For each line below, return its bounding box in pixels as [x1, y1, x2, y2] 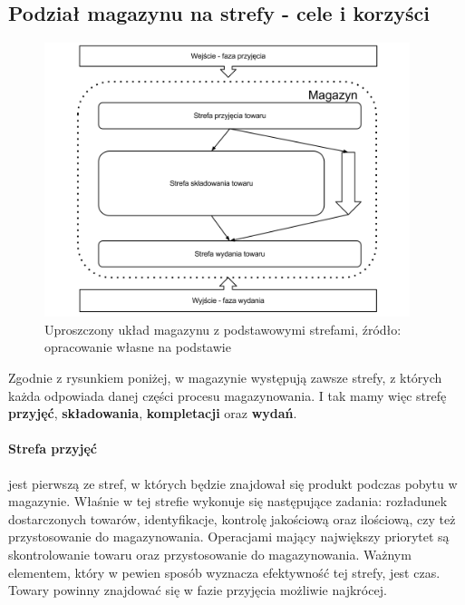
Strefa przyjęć [8, 439, 97, 458]
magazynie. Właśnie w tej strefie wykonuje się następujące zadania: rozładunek [8, 492, 448, 511]
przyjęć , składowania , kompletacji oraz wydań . [8, 404, 297, 423]
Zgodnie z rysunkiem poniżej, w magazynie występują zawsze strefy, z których [8, 368, 442, 387]
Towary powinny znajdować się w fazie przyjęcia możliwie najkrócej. [8, 581, 387, 600]
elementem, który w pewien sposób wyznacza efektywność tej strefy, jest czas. [8, 562, 441, 581]
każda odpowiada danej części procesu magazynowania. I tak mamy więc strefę [8, 385, 447, 405]
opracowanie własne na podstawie [44, 337, 231, 356]
